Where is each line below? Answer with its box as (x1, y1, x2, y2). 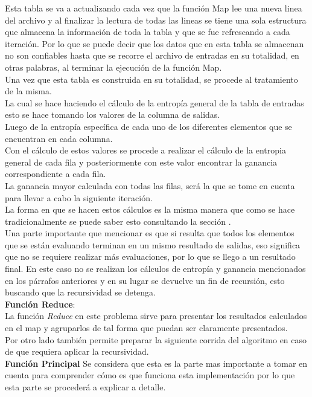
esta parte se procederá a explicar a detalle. (5, 381, 166, 393)
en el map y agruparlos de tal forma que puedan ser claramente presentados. (5, 321, 288, 334)
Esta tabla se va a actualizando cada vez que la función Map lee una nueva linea (5, 2, 302, 14)
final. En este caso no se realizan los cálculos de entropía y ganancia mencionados (5, 262, 306, 275)
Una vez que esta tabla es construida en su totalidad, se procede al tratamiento (5, 73, 298, 85)
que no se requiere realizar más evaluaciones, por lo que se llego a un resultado (5, 250, 296, 263)
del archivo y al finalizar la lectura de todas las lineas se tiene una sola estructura (5, 13, 307, 26)
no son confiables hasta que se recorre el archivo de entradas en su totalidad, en (5, 49, 299, 62)
